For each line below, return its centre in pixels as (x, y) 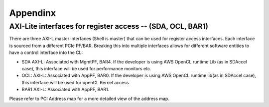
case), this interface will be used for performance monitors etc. (86, 68)
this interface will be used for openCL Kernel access (75, 82)
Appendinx (33, 13)
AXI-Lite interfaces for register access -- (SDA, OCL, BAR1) (109, 26)
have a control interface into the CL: (46, 53)
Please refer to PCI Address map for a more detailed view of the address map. (89, 99)
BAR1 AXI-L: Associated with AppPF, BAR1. (66, 90)
